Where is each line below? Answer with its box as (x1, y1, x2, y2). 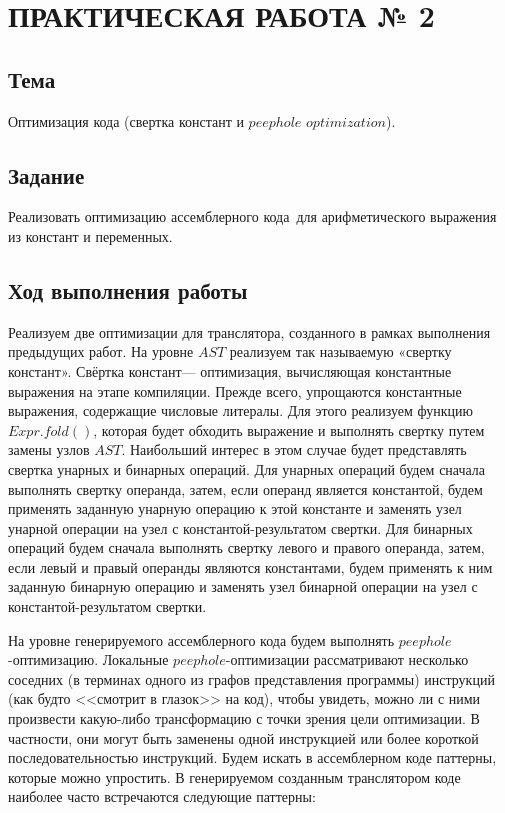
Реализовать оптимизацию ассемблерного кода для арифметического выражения (8, 206, 497, 227)
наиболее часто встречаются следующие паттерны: (8, 786, 316, 807)
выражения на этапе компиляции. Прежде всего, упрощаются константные (8, 380, 462, 401)
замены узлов (8, 439, 90, 460)
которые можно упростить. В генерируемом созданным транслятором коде (8, 766, 461, 787)
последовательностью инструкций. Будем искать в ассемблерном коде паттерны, (8, 747, 497, 768)
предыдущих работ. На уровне (8, 341, 194, 362)
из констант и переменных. (8, 225, 173, 246)
